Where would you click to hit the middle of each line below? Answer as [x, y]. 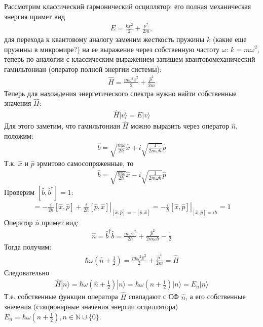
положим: [19, 136]
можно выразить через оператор [180, 126]
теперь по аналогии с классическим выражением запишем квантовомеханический [130, 59]
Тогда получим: [28, 247]
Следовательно [27, 272]
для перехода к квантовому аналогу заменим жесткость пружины [104, 39]
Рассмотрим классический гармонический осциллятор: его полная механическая [128, 6]
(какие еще [230, 39]
